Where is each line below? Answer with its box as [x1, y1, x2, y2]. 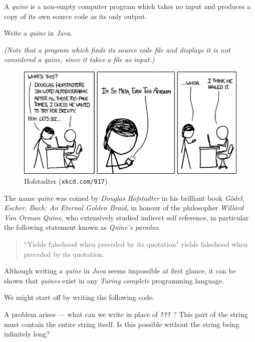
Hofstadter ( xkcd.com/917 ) [24, 175, 108, 186]
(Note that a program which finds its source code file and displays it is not [4, 44, 230, 55]
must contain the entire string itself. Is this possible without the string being [4, 318, 239, 329]
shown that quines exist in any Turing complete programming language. [4, 275, 224, 285]
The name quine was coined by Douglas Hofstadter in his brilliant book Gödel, [4, 192, 244, 203]
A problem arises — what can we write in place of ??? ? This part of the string [4, 308, 248, 319]
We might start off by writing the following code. [4, 292, 154, 302]
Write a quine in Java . [4, 28, 73, 38]
